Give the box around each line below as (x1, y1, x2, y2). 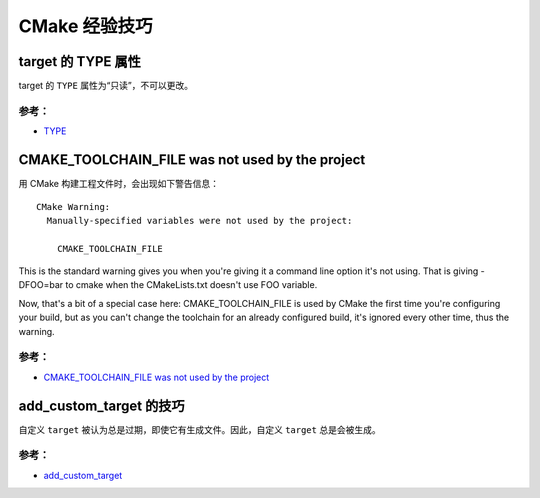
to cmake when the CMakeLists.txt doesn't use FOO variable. (65, 279, 318, 291)
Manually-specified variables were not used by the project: (46, 215, 353, 226)
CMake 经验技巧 (18, 15, 153, 37)
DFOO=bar (18, 279, 64, 291)
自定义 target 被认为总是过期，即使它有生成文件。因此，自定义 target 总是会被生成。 (18, 423, 381, 435)
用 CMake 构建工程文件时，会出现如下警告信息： (18, 178, 220, 190)
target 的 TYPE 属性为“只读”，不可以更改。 (18, 80, 194, 92)
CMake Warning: (36, 201, 111, 212)
